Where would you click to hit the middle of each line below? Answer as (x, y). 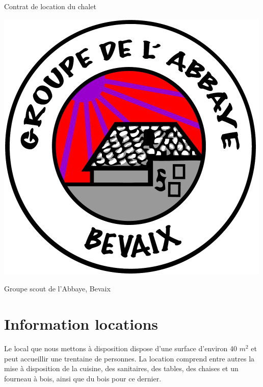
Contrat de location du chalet (50, 6)
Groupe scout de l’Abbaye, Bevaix (57, 289)
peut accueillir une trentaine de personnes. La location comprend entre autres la (129, 358)
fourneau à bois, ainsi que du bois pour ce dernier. (83, 378)
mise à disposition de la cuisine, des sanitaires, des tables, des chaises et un (121, 368)
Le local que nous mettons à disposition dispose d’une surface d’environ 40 (121, 348)
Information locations (81, 323)
